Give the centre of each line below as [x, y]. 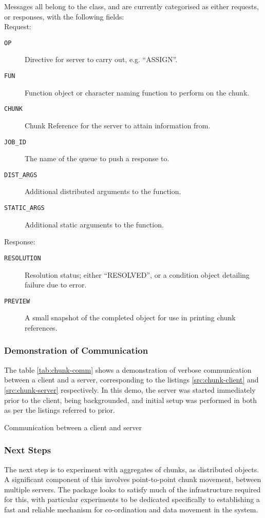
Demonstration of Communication [76, 350]
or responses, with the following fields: [64, 16]
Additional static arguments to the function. [94, 224]
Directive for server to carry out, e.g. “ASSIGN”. [101, 59]
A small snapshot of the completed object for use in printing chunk [130, 318]
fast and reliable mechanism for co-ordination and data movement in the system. [131, 509]
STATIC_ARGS [24, 208]
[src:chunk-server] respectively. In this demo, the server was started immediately [130, 389]
